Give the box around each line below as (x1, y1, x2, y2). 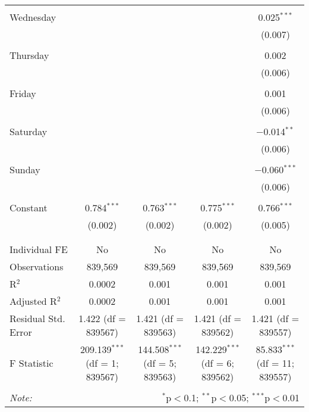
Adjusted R (10, 294, 57, 308)
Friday (10, 86, 36, 100)
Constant (10, 201, 48, 214)
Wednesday (10, 10, 56, 24)
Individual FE (10, 242, 68, 256)
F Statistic (10, 356, 53, 370)
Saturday (10, 124, 48, 138)
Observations (10, 260, 64, 273)
